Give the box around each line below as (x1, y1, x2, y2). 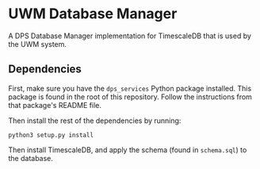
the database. (8, 153, 54, 163)
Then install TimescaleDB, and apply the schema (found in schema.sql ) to (8, 144, 247, 155)
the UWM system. (8, 39, 67, 48)
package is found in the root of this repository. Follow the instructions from (8, 92, 252, 102)
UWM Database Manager (8, 5, 178, 23)
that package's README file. (8, 100, 101, 109)
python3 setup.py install (8, 131, 94, 139)
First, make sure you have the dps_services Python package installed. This (8, 83, 252, 93)
